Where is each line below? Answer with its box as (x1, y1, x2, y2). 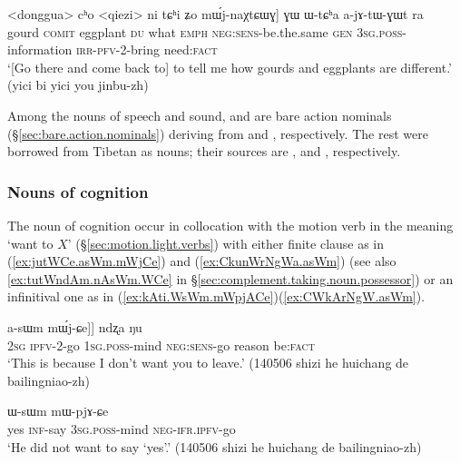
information (7, 40, 73, 59)
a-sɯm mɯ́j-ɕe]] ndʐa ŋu (7, 317, 142, 336)
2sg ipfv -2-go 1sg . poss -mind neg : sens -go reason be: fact (7, 335, 315, 354)
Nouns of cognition (7, 180, 149, 202)
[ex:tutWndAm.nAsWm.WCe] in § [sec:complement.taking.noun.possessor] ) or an (7, 269, 454, 288)
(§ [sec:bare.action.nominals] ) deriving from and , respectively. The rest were (7, 123, 428, 143)
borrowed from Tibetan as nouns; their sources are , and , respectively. (7, 142, 401, 161)
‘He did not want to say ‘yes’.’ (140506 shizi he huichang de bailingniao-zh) (7, 437, 422, 456)
